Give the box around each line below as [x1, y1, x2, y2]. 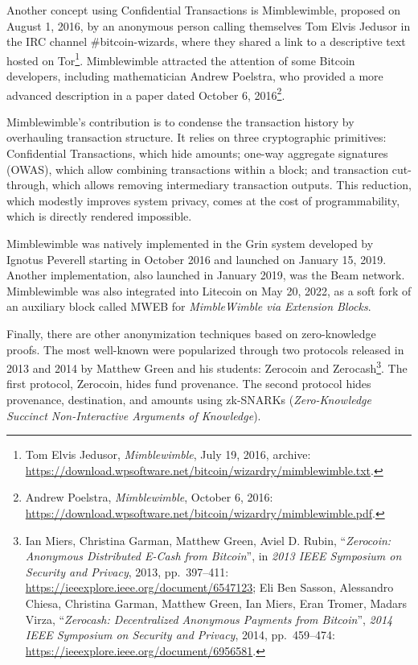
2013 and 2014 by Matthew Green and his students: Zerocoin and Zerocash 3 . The [6, 357, 408, 376]
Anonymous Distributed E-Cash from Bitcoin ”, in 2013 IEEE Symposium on [25, 547, 402, 564]
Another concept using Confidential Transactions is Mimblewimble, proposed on [6, 2, 401, 18]
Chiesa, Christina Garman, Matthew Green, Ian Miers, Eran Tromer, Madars [25, 594, 408, 611]
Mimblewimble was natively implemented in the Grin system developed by [6, 235, 374, 252]
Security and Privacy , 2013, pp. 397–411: [25, 563, 229, 580]
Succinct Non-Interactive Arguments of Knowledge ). [6, 407, 261, 423]
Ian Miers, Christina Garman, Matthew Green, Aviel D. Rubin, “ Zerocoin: [25, 531, 391, 548]
